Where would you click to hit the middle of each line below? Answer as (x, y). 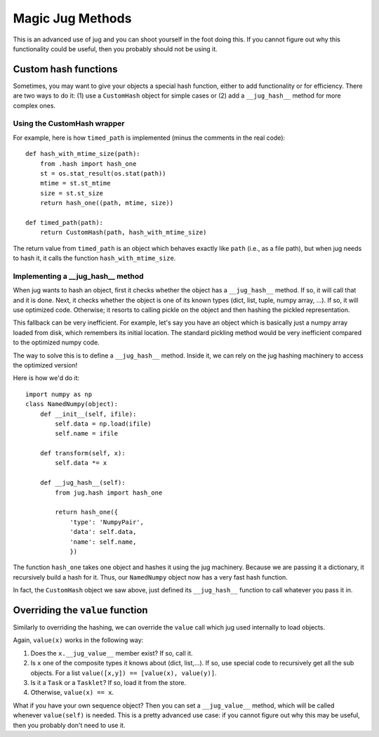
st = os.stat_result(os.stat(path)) (103, 173)
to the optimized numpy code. (56, 343)
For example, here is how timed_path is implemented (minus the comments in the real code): (149, 138)
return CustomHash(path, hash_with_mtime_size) (123, 233)
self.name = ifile (87, 433)
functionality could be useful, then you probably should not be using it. (115, 48)
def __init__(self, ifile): (88, 414)
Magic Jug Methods (72, 18)
